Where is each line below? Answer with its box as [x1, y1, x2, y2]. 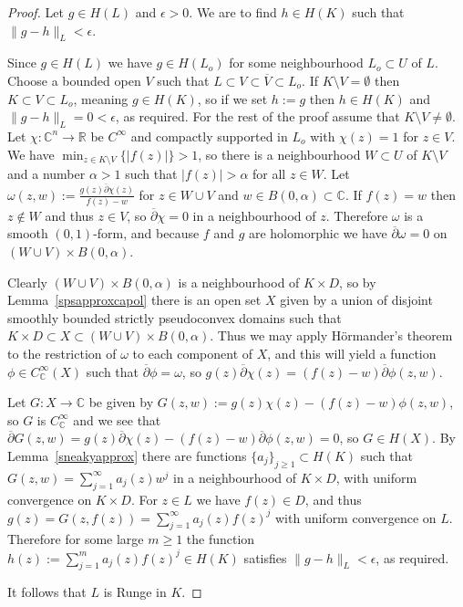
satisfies [243, 548, 287, 567]
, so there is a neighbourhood [198, 144, 361, 163]
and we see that [73, 410, 161, 429]
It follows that [7, 582, 87, 602]
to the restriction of [7, 344, 117, 363]
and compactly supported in [130, 126, 288, 145]
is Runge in [103, 582, 167, 602]
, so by [339, 272, 376, 291]
